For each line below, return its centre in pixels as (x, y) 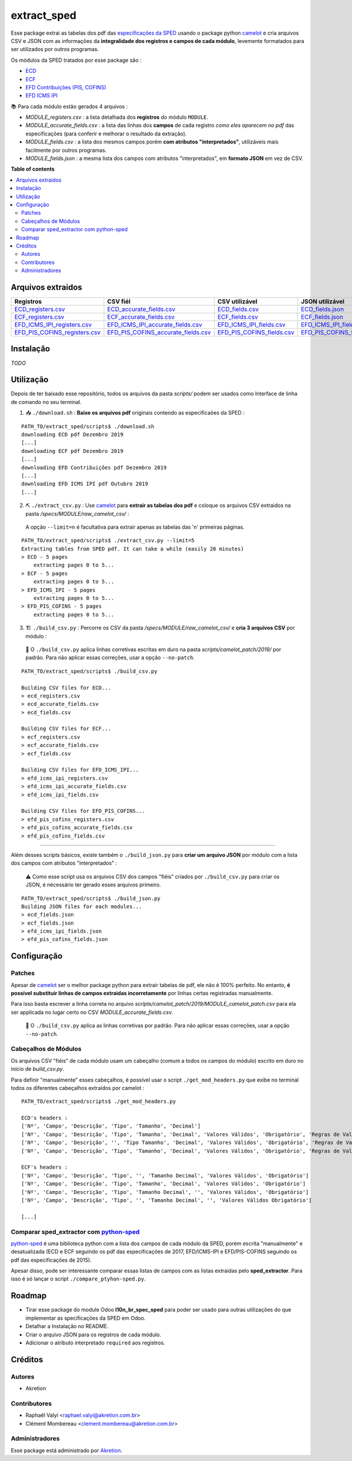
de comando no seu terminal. (46, 402)
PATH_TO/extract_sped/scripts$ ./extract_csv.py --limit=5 (108, 541)
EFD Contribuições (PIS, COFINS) (66, 87)
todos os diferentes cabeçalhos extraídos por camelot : (78, 1088)
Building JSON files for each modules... (82, 906)
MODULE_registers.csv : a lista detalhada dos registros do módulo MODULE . (117, 117)
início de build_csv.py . (38, 1069)
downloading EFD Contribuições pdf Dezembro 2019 (94, 467)
